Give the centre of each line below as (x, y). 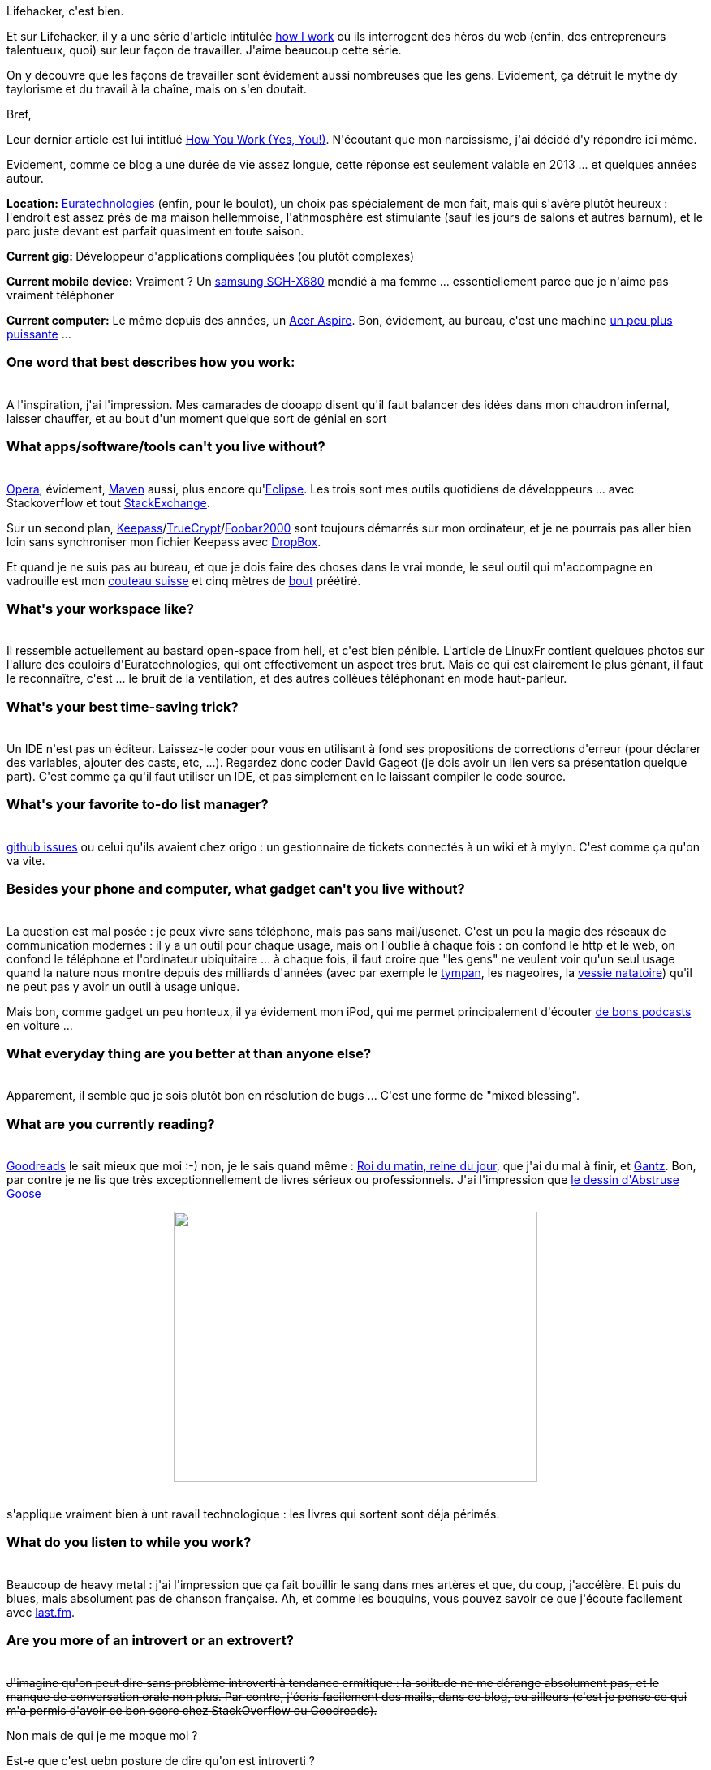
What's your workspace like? (100, 608)
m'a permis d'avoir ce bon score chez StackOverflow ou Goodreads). (192, 1710)
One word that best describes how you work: (151, 362)
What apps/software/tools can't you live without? (166, 447)
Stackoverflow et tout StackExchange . (108, 502)
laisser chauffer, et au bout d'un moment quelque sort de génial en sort (197, 418)
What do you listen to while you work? (129, 1542)
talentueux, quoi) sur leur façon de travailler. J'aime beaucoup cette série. (204, 50)
